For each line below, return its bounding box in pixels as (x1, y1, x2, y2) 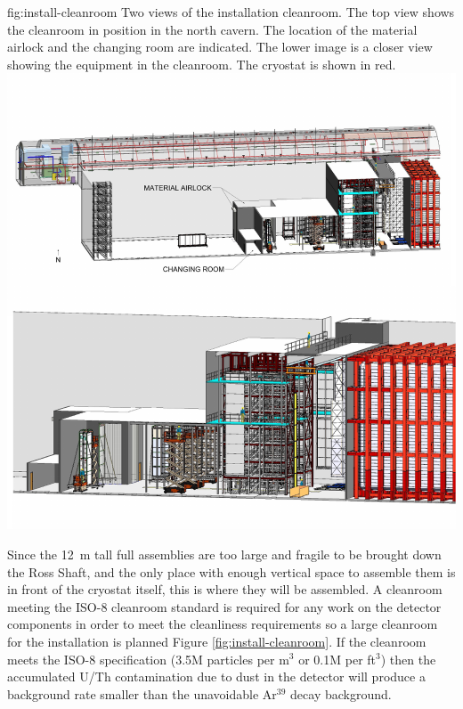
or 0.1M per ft (298, 649, 377, 668)
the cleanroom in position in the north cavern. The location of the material (7, 20, 418, 38)
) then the (380, 649, 436, 668)
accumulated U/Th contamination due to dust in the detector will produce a (7, 667, 426, 686)
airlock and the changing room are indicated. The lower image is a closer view (7, 37, 433, 56)
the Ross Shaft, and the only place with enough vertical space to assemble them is (7, 562, 456, 581)
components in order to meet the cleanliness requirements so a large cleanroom (7, 615, 438, 633)
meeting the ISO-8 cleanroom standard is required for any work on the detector (7, 597, 442, 615)
